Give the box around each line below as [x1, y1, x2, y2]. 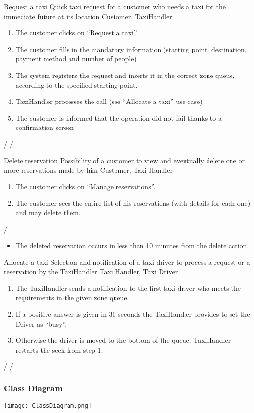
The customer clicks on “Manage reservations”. [15, 181, 156, 191]
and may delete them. [15, 207, 81, 217]
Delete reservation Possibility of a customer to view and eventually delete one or [4, 155, 245, 165]
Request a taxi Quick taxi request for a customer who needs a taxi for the [4, 1, 226, 11]
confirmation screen [15, 122, 74, 132]
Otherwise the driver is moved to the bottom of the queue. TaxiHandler [15, 335, 231, 345]
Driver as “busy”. [15, 318, 67, 329]
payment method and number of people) [15, 53, 137, 64]
